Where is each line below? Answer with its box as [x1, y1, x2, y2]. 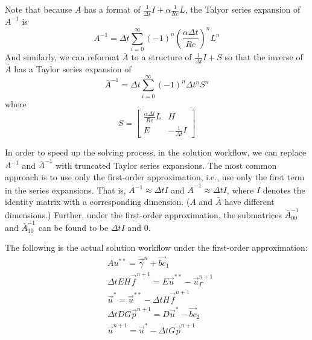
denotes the [263, 183, 305, 196]
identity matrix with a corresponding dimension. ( [5, 195, 190, 207]
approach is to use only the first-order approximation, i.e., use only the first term [5, 171, 305, 183]
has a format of [84, 3, 141, 15]
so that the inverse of [224, 51, 303, 63]
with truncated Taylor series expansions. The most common [56, 159, 277, 171]
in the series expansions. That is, [5, 183, 126, 196]
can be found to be [38, 221, 109, 233]
